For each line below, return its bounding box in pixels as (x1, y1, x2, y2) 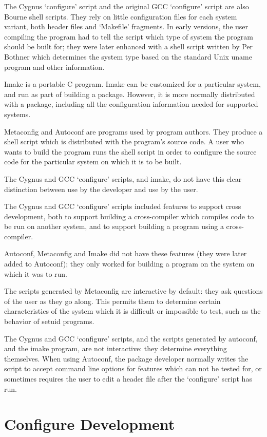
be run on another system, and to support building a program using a (4, 221, 224, 232)
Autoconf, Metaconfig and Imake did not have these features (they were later (4, 248, 247, 259)
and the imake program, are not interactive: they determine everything (4, 343, 227, 354)
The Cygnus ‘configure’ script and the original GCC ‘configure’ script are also (4, 1, 249, 11)
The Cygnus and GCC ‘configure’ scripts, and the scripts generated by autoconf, (4, 333, 258, 344)
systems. (4, 108, 31, 119)
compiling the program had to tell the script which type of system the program (4, 31, 253, 42)
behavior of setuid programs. (4, 316, 94, 327)
